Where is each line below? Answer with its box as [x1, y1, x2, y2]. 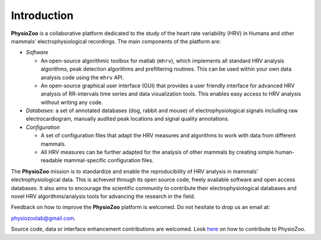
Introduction [11, 9, 74, 22]
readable [40, 157, 62, 164]
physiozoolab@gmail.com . [11, 214, 76, 222]
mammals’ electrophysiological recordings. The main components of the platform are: [11, 37, 221, 45]
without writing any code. [40, 99, 103, 106]
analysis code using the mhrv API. [40, 74, 124, 81]
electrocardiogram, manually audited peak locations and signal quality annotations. [26, 115, 229, 122]
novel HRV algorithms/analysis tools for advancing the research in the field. [11, 192, 196, 200]
